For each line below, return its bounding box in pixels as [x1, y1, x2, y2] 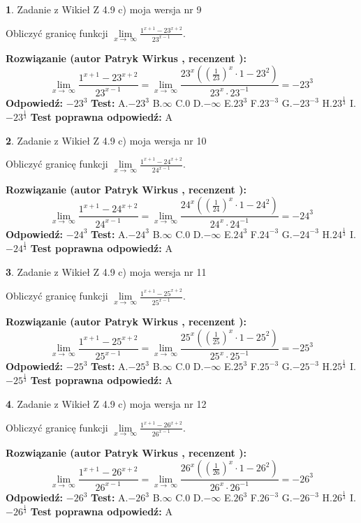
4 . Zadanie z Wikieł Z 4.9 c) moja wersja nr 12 [6, 396, 207, 411]
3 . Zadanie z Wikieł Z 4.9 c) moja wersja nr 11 [6, 264, 207, 279]
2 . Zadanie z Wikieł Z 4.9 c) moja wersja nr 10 [6, 133, 207, 147]
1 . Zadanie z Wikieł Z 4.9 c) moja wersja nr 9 [6, 2, 202, 16]
